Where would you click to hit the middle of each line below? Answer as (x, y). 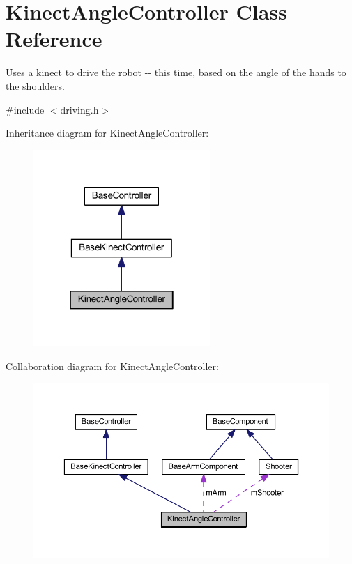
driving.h (79, 109)
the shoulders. (35, 85)
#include (25, 109)
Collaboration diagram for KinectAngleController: (112, 366)
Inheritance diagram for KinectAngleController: (107, 133)
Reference (54, 39)
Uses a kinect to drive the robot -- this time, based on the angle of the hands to (176, 72)
